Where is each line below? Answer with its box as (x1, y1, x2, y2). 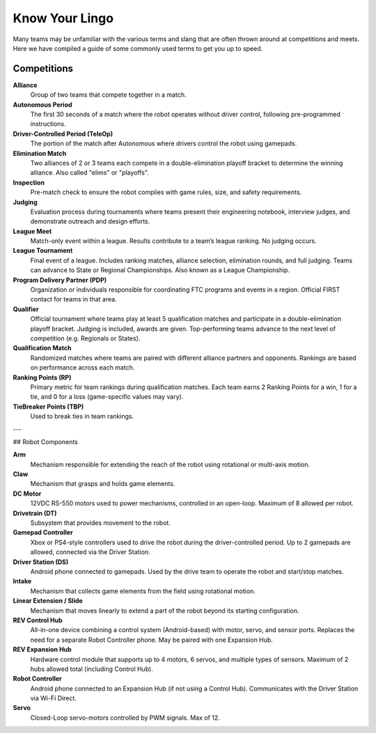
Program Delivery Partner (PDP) (13, 276, 107, 284)
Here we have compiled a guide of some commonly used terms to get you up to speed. (13, 44, 263, 52)
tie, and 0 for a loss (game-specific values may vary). (30, 393, 184, 401)
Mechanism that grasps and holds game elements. (30, 480, 175, 488)
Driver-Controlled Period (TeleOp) (13, 129, 113, 138)
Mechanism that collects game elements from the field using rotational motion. (30, 587, 256, 595)
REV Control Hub (13, 616, 63, 624)
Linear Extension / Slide (13, 597, 83, 605)
